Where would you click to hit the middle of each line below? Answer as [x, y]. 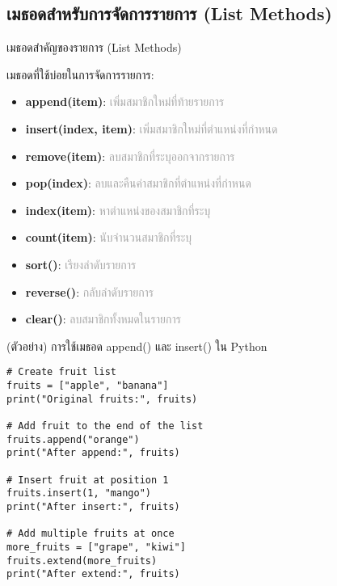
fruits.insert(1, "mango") [79, 493]
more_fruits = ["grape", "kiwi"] [96, 547]
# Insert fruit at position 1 [88, 480]
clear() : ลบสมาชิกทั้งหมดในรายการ [103, 319]
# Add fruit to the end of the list [105, 426]
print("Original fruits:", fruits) [102, 399]
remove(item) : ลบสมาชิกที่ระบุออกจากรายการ [130, 156]
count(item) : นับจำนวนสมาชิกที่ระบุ [109, 237]
